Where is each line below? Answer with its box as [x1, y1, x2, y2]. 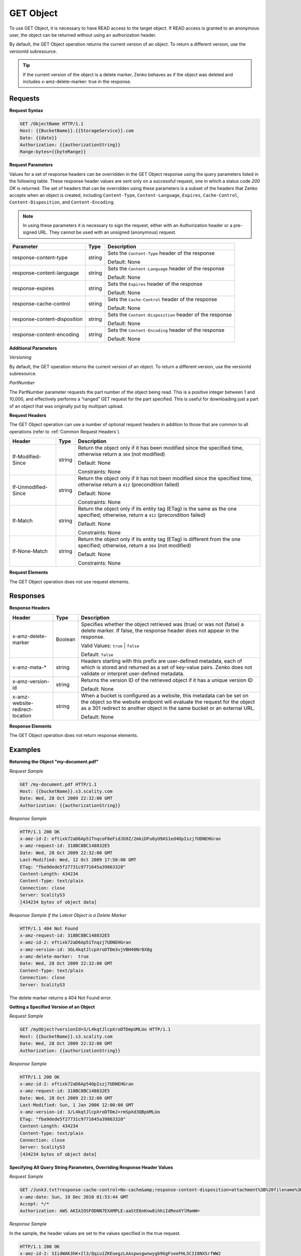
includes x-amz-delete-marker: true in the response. [23, 78, 131, 84]
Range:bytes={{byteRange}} [20, 149, 86, 155]
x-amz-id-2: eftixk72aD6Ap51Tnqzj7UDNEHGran [20, 939, 131, 946]
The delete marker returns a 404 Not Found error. [9, 995, 112, 1001]
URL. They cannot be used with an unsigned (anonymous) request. [38, 229, 177, 236]
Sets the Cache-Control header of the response [107, 295, 218, 302]
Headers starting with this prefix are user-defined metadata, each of [81, 657, 242, 664]
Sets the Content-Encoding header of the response [107, 327, 225, 334]
